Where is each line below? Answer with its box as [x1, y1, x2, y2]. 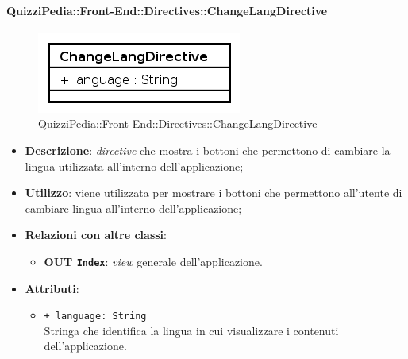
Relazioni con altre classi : [25, 226, 167, 243]
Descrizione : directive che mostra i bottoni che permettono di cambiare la [25, 141, 391, 158]
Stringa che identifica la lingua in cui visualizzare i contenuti [44, 322, 339, 338]
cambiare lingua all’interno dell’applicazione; [25, 199, 242, 216]
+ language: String [44, 311, 147, 322]
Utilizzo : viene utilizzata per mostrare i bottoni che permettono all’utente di [25, 184, 402, 201]
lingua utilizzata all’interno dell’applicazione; [25, 157, 244, 174]
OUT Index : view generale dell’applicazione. [44, 253, 263, 269]
